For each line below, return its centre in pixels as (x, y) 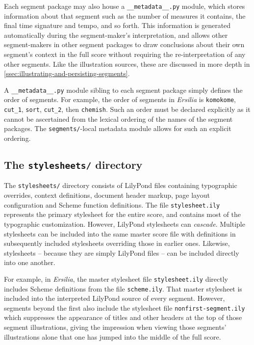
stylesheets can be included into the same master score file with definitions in (120, 233)
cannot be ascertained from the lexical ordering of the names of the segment (118, 119)
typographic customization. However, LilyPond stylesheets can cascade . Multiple (125, 224)
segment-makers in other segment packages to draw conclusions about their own (124, 44)
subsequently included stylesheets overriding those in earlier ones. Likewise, (117, 243)
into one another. (30, 262)
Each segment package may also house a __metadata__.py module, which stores (125, 6)
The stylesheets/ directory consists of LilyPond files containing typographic (121, 185)
